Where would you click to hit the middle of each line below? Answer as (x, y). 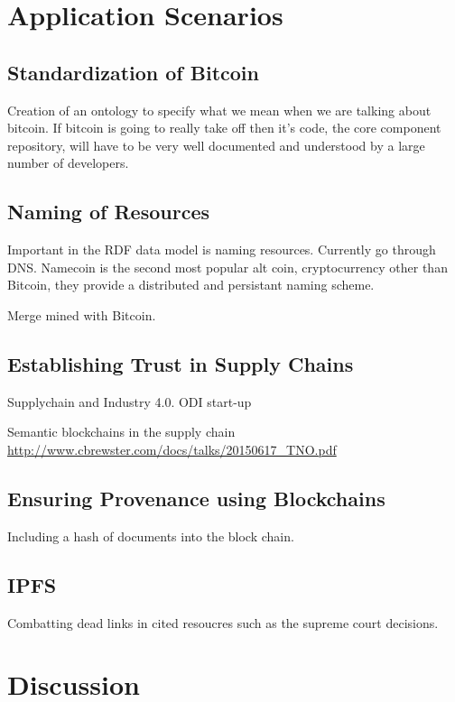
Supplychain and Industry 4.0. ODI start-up (130, 401)
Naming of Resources (108, 212)
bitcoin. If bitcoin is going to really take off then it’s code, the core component (224, 128)
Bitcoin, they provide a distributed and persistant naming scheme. (191, 285)
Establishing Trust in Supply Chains (181, 363)
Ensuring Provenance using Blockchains (196, 498)
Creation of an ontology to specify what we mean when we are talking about (219, 110)
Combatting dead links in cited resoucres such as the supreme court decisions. (223, 622)
